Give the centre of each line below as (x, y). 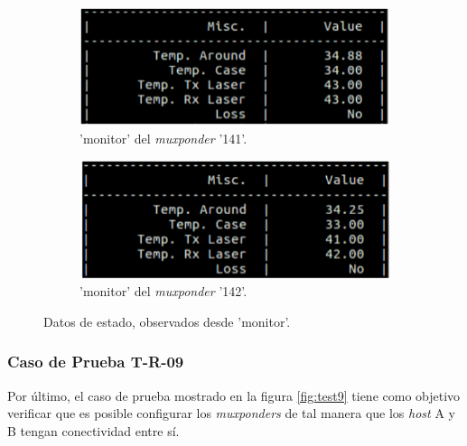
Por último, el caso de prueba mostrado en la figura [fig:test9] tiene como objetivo (234, 395)
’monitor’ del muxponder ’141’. (163, 138)
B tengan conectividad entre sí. (93, 430)
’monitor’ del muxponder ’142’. (163, 291)
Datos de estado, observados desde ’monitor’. (167, 321)
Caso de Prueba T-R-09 (96, 362)
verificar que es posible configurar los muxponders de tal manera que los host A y (231, 413)
